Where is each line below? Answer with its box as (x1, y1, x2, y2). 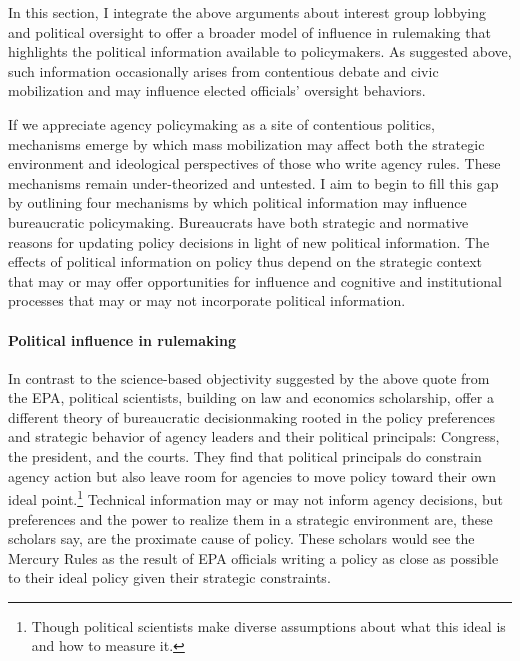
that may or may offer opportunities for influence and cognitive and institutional (8, 270, 502, 291)
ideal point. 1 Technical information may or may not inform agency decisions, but (8, 486, 503, 509)
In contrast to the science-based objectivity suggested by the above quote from (8, 367, 490, 388)
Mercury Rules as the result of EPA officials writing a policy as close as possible (8, 547, 499, 568)
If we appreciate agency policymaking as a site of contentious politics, (8, 113, 435, 134)
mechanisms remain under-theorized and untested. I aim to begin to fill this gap (8, 172, 499, 193)
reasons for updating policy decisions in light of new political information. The (8, 231, 490, 252)
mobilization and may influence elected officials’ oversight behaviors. (8, 80, 426, 101)
